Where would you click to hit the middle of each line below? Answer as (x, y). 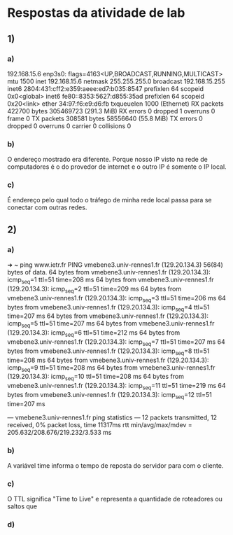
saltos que (22, 506)
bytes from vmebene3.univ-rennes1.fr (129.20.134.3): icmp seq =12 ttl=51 (110, 395)
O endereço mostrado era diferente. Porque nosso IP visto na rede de (107, 160)
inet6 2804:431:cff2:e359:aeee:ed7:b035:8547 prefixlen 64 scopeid (106, 88)
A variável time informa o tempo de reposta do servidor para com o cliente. (115, 466)
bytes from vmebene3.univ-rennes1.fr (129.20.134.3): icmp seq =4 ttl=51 (108, 308)
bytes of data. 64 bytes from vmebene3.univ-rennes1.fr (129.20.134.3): (109, 272)
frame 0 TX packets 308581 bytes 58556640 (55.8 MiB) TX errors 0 (105, 118)
